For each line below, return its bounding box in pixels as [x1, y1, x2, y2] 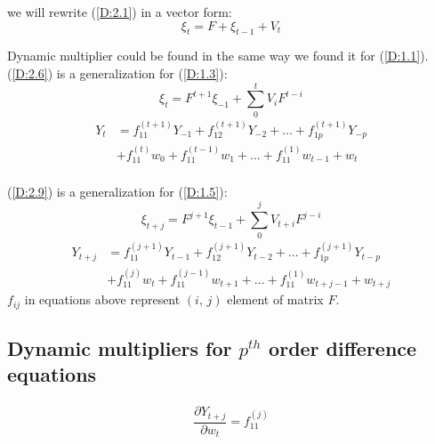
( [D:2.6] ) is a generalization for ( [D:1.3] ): [7, 63, 228, 82]
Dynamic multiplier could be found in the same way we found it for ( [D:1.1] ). [7, 46, 429, 65]
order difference [269, 334, 417, 361]
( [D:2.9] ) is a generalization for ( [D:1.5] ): [7, 182, 228, 200]
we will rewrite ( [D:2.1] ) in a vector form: [7, 3, 232, 20]
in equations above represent [24, 290, 181, 309]
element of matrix [227, 290, 324, 309]
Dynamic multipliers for [7, 334, 232, 361]
